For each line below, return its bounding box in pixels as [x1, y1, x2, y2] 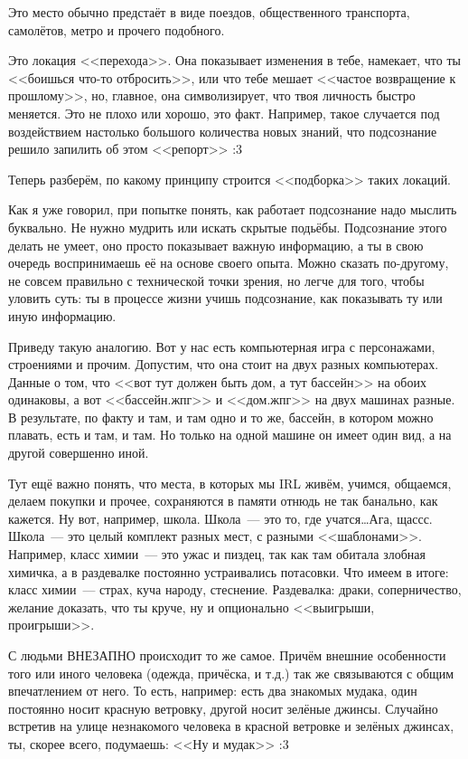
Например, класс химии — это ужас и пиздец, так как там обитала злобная [8, 545, 426, 564]
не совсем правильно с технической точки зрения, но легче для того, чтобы [8, 270, 425, 289]
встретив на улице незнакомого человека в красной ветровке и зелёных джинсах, [8, 716, 454, 735]
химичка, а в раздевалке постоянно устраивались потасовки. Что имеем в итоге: [8, 562, 449, 581]
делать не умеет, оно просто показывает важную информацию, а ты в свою [8, 235, 424, 254]
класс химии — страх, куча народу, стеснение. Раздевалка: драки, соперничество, [8, 580, 462, 599]
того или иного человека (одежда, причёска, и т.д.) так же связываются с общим [8, 663, 454, 682]
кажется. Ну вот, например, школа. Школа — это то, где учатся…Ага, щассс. [8, 508, 433, 527]
